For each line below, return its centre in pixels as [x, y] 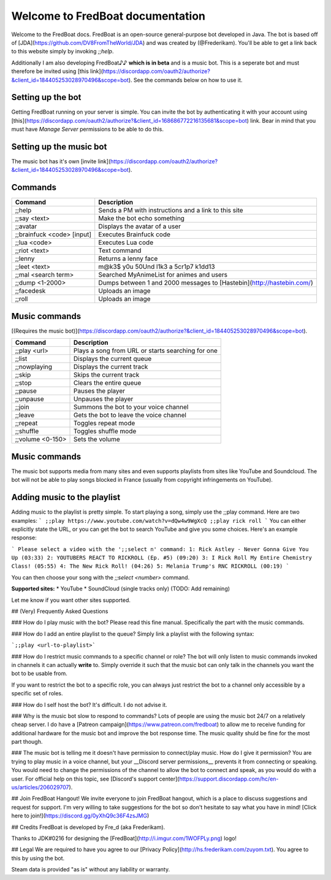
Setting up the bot [46, 97]
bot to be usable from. [39, 674]
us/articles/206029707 [40, 787]
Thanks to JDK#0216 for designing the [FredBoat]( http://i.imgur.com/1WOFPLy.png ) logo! [124, 838]
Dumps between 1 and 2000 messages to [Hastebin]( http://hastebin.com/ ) [206, 283]
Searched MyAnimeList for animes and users [163, 275]
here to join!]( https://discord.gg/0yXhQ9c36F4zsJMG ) [80, 816]
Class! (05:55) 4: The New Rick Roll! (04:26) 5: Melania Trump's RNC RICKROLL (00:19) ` [150, 566]
